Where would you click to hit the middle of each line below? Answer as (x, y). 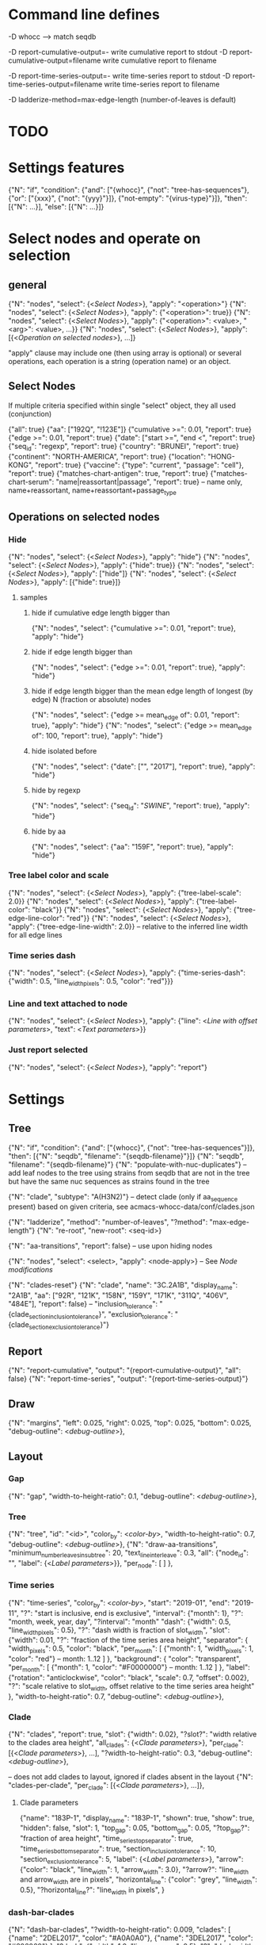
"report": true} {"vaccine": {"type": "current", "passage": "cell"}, (139, 465)
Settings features (66, 168)
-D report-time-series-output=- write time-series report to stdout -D (120, 75)
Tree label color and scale (59, 876)
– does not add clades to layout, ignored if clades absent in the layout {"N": (131, 1776)
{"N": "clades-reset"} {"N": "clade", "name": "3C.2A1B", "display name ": (123, 1286)
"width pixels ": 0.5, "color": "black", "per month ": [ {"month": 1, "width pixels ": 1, (131, 1650)
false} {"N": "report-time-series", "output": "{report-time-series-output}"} (128, 1379)
